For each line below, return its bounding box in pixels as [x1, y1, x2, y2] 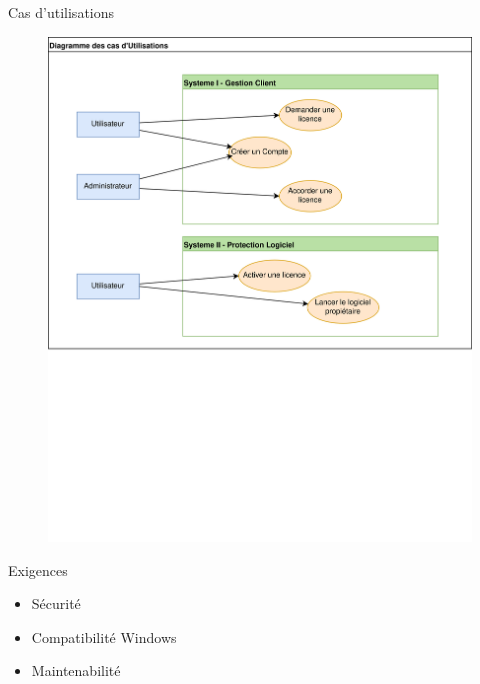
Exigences [8, 559, 68, 580]
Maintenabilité [31, 660, 121, 681]
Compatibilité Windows [31, 626, 177, 647]
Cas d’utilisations [8, 2, 115, 22]
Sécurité [31, 593, 81, 614]
